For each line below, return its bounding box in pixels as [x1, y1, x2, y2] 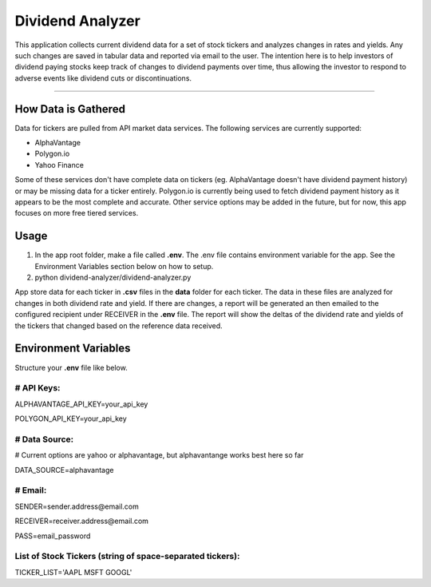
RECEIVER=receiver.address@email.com [14, 516, 149, 526]
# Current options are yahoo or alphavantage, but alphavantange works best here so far [14, 450, 304, 460]
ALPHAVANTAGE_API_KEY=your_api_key [14, 399, 148, 409]
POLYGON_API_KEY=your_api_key [14, 414, 127, 423]
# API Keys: [14, 383, 61, 394]
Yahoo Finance [34, 160, 84, 169]
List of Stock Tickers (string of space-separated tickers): [14, 551, 240, 562]
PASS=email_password [14, 531, 91, 541]
